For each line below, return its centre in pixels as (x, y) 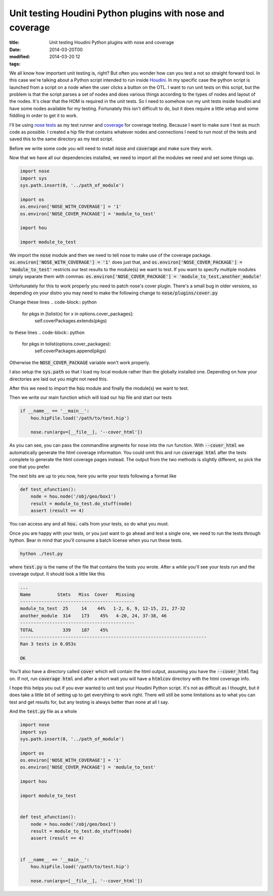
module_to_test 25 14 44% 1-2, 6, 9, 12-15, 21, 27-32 (103, 609)
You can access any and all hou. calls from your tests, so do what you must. (89, 524)
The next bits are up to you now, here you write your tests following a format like (93, 476)
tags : (15, 64)
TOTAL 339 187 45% (64, 630)
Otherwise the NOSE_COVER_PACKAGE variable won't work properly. (80, 362)
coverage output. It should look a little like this (57, 574)
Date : (15, 49)
